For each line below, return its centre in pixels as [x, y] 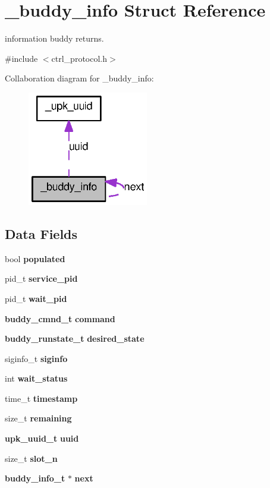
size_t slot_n [31, 458]
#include [21, 58]
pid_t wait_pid [36, 298]
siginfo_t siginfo [36, 358]
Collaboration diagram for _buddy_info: [79, 78]
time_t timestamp [41, 398]
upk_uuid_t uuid [42, 438]
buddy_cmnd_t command [60, 318]
